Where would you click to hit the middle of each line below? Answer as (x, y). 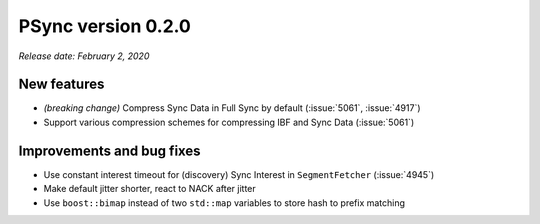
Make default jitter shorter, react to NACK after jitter (150, 189)
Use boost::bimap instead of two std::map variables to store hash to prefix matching (224, 202)
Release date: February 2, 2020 (84, 56)
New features (61, 84)
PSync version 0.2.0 (105, 26)
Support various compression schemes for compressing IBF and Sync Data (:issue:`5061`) (229, 122)
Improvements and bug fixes (109, 150)
